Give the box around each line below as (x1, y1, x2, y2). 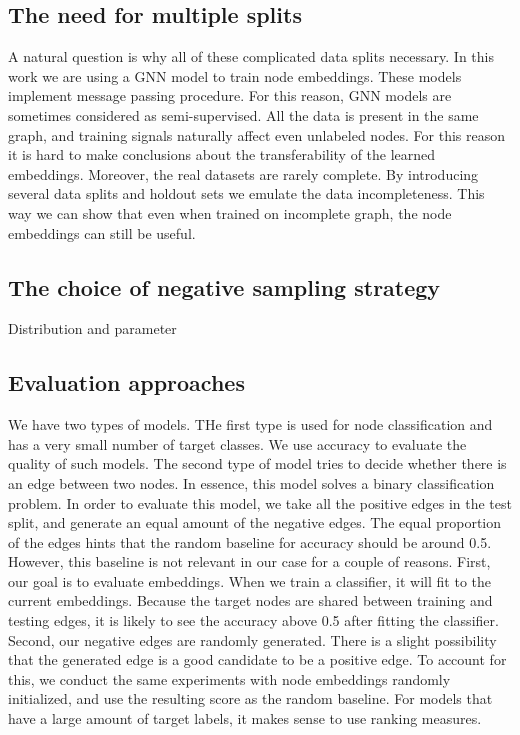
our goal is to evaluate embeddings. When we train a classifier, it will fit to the (8, 570, 492, 591)
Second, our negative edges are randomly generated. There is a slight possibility (8, 629, 497, 650)
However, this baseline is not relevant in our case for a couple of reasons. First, (8, 551, 491, 572)
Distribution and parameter (8, 318, 177, 339)
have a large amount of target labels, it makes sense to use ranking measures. (8, 708, 482, 729)
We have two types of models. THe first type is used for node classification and (8, 414, 493, 435)
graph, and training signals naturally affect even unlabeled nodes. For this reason (8, 124, 506, 145)
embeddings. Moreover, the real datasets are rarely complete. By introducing (8, 163, 479, 184)
